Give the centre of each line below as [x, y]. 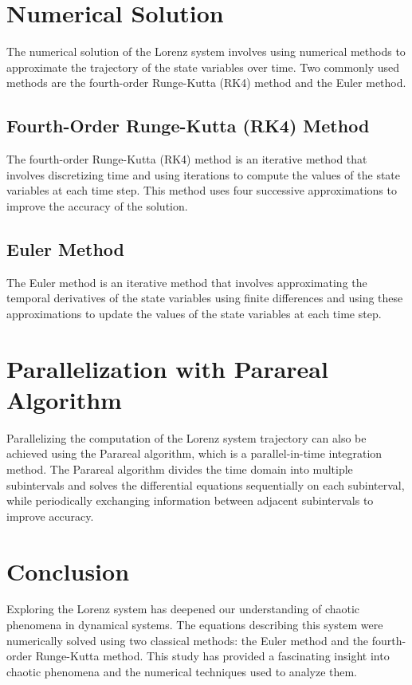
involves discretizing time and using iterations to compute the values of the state [204, 174]
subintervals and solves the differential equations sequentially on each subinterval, [206, 484]
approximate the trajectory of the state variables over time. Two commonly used [203, 67]
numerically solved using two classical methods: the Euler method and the [188, 640]
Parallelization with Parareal [167, 368]
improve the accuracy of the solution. [97, 205]
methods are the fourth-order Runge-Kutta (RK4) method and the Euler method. [206, 83]
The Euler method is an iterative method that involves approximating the [187, 282]
